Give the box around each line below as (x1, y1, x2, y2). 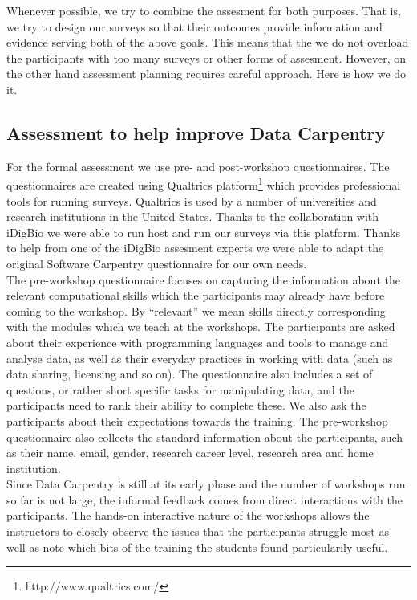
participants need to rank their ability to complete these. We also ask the (6, 397, 366, 414)
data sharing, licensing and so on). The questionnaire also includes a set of (6, 365, 373, 382)
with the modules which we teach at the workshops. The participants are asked (6, 318, 395, 335)
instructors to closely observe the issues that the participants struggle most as (6, 523, 389, 540)
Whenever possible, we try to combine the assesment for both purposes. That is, (6, 2, 401, 18)
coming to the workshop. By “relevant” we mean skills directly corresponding (6, 302, 386, 319)
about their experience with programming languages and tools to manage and (6, 333, 389, 350)
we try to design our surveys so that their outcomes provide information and (6, 18, 383, 35)
